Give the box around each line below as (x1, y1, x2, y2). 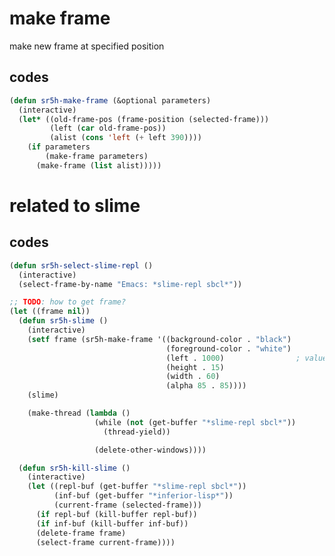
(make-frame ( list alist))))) (35, 160, 162, 171)
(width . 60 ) (165, 372, 221, 382)
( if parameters (27, 142, 91, 152)
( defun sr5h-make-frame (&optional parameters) (9, 95, 212, 106)
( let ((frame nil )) (9, 307, 91, 317)
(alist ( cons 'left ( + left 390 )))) (49, 133, 202, 143)
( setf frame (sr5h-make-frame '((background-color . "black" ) (27, 334, 292, 344)
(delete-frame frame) (35, 528, 127, 538)
